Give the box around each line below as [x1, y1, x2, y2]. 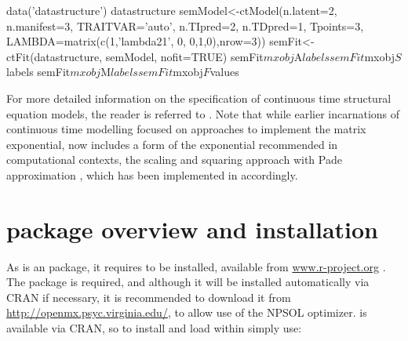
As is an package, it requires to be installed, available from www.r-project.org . [6, 258, 386, 274]
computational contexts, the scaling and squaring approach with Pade [6, 151, 342, 168]
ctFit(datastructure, [6, 48, 103, 64]
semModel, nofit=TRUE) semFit [105, 48, 264, 64]
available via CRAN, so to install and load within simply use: [6, 320, 302, 336]
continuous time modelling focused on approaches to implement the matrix [6, 121, 366, 137]
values [209, 63, 239, 80]
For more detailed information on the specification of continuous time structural [6, 89, 392, 106]
